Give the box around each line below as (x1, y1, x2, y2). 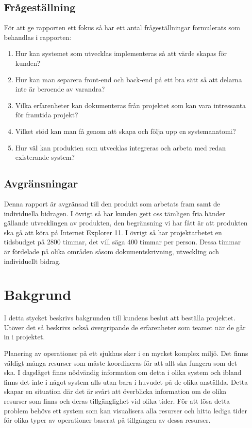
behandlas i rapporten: (4, 32, 71, 42)
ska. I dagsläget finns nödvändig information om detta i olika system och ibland (4, 367, 242, 377)
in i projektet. (4, 332, 45, 342)
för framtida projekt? (15, 110, 78, 120)
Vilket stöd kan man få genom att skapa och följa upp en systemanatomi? (15, 126, 236, 136)
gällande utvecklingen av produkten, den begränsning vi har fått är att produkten (4, 218, 248, 228)
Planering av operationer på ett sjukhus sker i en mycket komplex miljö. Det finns (4, 348, 248, 358)
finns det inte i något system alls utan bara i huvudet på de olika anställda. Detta (4, 376, 248, 387)
